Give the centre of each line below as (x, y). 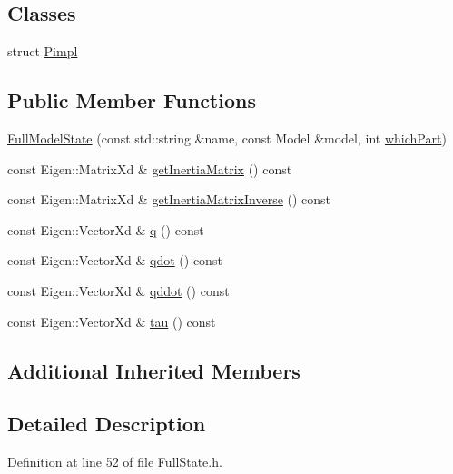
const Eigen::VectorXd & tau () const (112, 321)
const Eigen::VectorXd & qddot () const (118, 290)
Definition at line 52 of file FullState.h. (115, 462)
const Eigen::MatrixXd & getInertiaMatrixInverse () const (169, 199)
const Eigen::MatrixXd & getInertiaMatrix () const (150, 168)
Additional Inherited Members (154, 370)
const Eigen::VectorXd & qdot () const (115, 260)
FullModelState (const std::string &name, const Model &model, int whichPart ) (227, 138)
